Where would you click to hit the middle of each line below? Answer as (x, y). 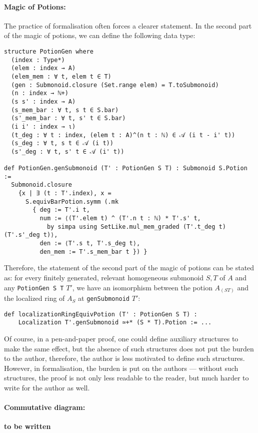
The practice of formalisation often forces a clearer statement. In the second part (128, 25)
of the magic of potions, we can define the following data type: (100, 35)
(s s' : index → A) (43, 101)
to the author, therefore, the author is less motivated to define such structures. (124, 358)
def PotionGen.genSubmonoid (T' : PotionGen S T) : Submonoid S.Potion (126, 168)
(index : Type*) (38, 60)
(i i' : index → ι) (43, 126)
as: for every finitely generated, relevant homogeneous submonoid (104, 277)
